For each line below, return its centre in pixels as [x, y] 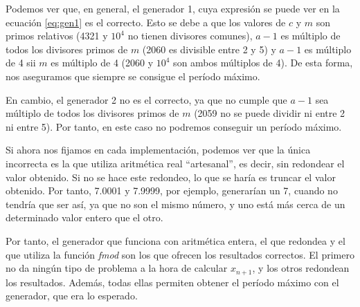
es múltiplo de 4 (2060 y [102, 63]
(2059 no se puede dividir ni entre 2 [270, 113]
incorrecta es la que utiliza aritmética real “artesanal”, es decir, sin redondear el [175, 163]
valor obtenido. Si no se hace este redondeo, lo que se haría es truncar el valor [171, 177]
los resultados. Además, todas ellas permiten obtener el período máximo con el [172, 282]
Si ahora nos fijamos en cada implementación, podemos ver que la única [158, 150]
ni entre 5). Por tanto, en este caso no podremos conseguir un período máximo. [174, 126]
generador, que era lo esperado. [72, 296]
